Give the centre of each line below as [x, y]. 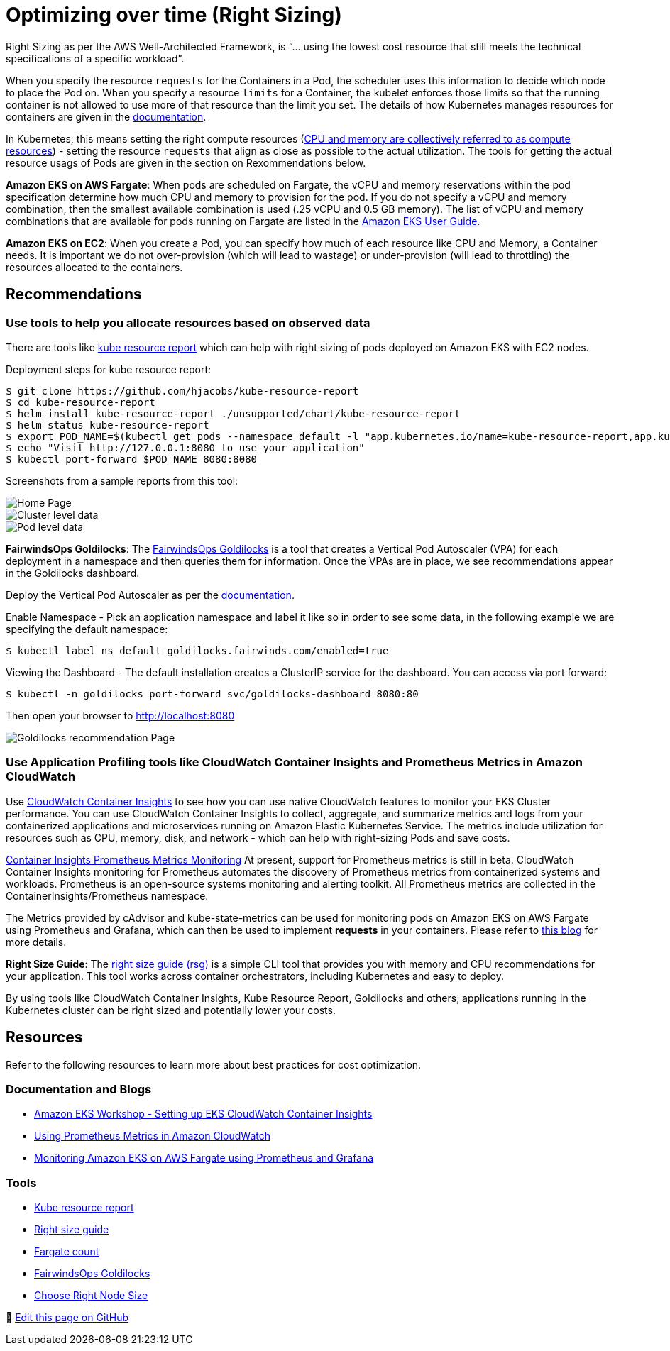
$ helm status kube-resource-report [108, 425]
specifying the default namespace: [87, 629]
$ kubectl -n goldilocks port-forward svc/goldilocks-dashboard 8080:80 [212, 694]
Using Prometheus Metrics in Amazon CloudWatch [152, 1136]
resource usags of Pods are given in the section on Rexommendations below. [186, 162]
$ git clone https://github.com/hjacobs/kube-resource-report [182, 391]
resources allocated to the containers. [94, 267]
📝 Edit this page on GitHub [67, 1318]
